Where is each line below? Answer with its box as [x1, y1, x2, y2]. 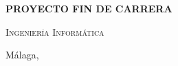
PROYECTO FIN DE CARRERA [5, 1, 173, 15]
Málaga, [5, 47, 39, 62]
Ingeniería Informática [5, 24, 104, 38]
